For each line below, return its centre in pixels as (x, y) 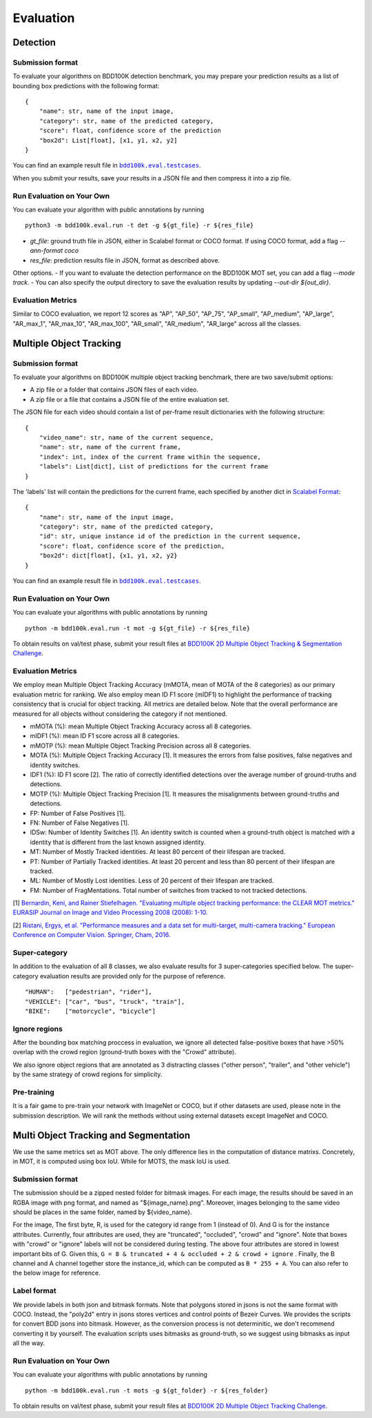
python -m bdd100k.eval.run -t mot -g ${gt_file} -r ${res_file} (138, 628)
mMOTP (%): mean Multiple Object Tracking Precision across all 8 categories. (141, 746)
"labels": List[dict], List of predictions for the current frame (154, 466)
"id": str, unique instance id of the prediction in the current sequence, (170, 536)
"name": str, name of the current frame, (110, 447)
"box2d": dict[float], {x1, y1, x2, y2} (108, 556)
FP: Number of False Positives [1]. (78, 813)
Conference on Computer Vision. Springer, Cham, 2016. (92, 935)
